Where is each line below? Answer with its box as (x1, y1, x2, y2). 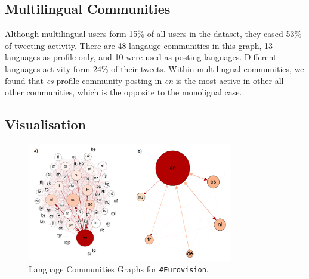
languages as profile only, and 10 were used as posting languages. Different (5, 51, 277, 63)
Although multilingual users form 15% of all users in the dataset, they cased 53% (5, 27, 302, 40)
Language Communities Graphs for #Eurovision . (29, 262, 209, 275)
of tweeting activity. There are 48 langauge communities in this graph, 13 (5, 39, 273, 51)
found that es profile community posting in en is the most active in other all (5, 74, 284, 86)
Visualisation (5, 115, 86, 134)
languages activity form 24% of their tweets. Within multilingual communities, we (5, 62, 304, 75)
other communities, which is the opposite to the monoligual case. (5, 86, 242, 98)
